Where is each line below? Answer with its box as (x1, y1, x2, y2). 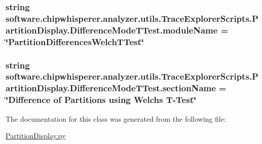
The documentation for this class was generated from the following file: (6, 113, 226, 124)
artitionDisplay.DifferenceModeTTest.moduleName (6, 23, 218, 36)
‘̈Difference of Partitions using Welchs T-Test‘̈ (6, 93, 197, 106)
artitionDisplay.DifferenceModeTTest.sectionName (6, 82, 216, 94)
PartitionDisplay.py (6, 130, 66, 141)
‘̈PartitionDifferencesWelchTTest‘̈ (6, 35, 144, 48)
